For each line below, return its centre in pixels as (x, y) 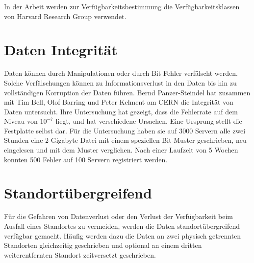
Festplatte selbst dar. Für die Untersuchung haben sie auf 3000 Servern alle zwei (125, 130)
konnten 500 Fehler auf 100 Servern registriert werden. (86, 159)
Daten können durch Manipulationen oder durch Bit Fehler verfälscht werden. (121, 73)
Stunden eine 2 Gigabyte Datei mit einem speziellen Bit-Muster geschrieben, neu (125, 140)
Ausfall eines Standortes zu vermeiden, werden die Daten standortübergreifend (122, 226)
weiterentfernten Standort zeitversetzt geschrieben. (80, 254)
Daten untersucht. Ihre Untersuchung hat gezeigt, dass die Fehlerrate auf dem (121, 111)
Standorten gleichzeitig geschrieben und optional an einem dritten (103, 245)
